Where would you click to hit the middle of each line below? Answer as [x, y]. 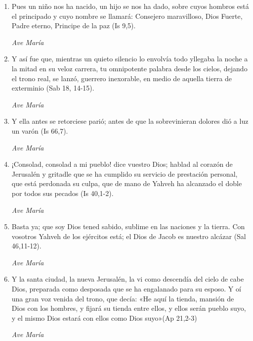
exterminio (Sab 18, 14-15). [53, 88]
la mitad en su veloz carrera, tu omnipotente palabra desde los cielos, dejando [129, 68]
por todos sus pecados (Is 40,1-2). [63, 193]
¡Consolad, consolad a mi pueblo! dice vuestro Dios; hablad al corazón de [122, 164]
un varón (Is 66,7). [40, 130]
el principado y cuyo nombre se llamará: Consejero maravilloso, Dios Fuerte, [127, 16]
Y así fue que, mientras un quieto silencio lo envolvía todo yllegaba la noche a [130, 59]
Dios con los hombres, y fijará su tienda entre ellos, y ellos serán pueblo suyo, [129, 308]
